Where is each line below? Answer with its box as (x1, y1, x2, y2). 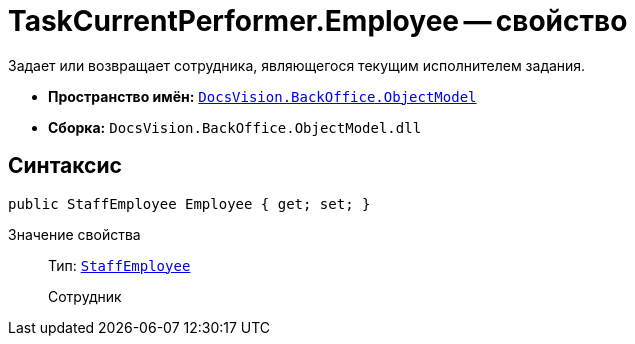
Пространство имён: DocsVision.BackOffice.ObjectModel (48, 87, 477, 105)
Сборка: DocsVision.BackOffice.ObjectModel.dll (48, 118, 422, 136)
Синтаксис (8, 153, 122, 179)
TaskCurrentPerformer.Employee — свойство (8, 4, 628, 38)
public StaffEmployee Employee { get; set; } (8, 195, 371, 212)
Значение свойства (8, 225, 141, 243)
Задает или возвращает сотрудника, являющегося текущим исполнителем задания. (8, 56, 586, 74)
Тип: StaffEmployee (48, 256, 191, 274)
